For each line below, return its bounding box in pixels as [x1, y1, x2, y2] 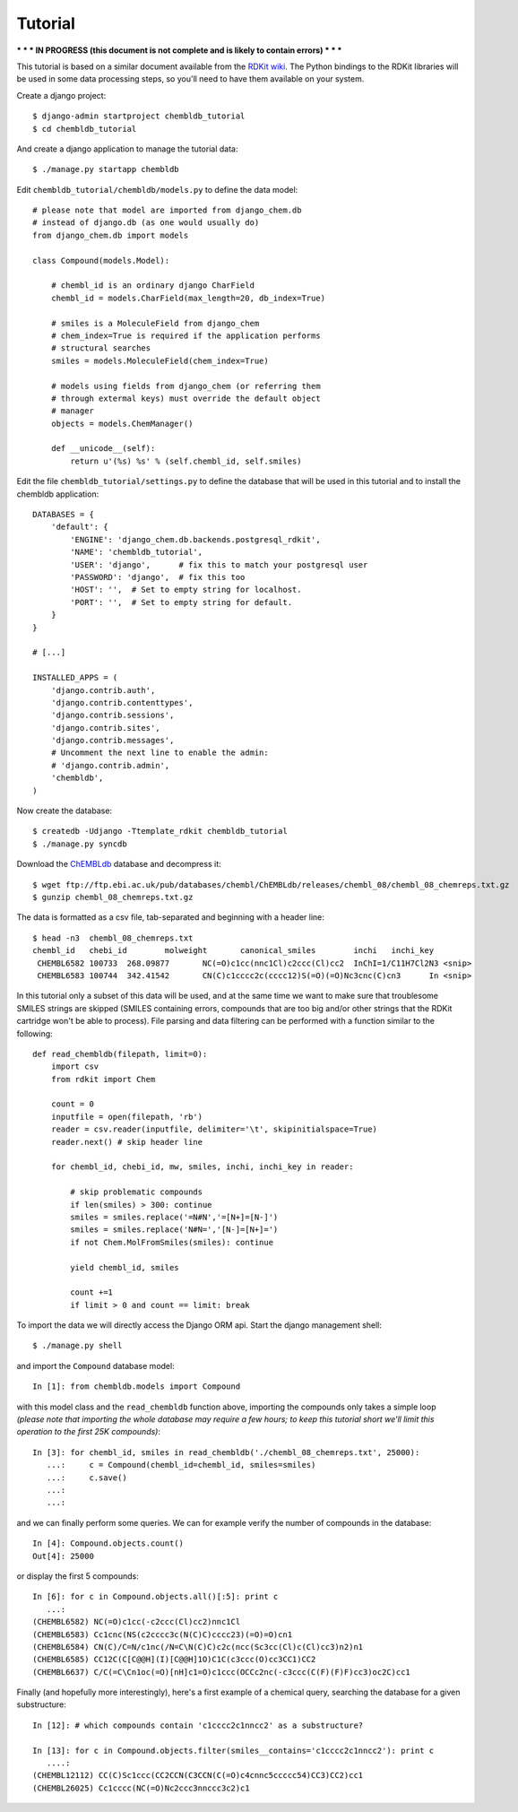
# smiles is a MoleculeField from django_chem [50, 318, 260, 328]
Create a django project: [16, 90, 107, 100]
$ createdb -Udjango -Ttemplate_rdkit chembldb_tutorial [32, 826, 289, 837]
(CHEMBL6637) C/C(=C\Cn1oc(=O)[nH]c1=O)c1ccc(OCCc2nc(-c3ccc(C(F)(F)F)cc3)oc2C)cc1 [32, 1667, 411, 1677]
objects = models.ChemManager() [50, 418, 194, 429]
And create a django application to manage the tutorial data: [16, 143, 238, 154]
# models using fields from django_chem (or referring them [50, 381, 322, 391]
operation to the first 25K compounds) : [16, 1426, 161, 1437]
